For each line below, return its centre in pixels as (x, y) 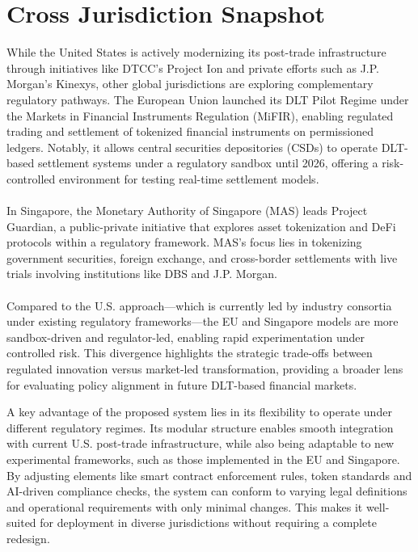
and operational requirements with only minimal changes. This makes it (185, 506)
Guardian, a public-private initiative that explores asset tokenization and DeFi (201, 226)
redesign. (28, 538)
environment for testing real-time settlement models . (189, 178)
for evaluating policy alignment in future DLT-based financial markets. (182, 384)
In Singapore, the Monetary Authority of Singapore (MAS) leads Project (187, 211)
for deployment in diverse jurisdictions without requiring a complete (208, 523)
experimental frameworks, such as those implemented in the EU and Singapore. (203, 459)
